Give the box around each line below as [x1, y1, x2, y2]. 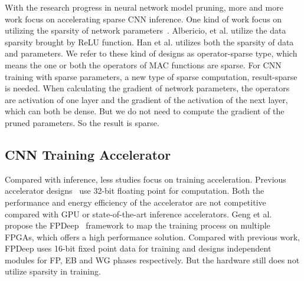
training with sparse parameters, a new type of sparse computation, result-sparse [5, 70, 298, 82]
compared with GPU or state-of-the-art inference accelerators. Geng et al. [5, 207, 272, 220]
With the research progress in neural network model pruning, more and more [5, 1, 283, 13]
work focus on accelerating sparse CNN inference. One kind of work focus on [5, 12, 282, 25]
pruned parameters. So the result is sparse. [5, 116, 159, 128]
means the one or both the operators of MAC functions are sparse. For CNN [5, 58, 282, 71]
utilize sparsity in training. [5, 265, 101, 277]
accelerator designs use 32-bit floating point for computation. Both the [5, 184, 264, 197]
